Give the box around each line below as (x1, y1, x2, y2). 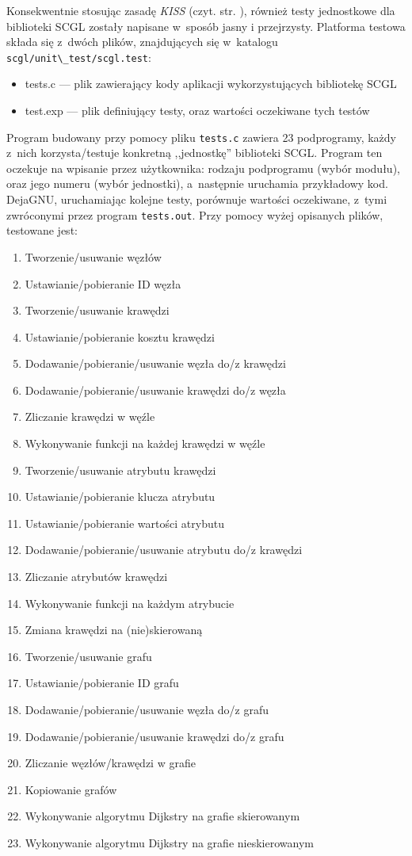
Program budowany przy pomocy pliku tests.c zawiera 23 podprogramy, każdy (6, 128, 396, 145)
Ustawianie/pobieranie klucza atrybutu (25, 488, 216, 505)
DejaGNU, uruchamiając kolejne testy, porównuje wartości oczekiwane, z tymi (6, 191, 387, 208)
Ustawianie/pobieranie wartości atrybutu (25, 514, 224, 531)
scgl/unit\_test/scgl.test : (6, 48, 151, 65)
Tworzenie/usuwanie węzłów (25, 248, 162, 265)
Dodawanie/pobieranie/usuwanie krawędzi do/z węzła (25, 381, 286, 398)
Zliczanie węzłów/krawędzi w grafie (25, 755, 196, 771)
